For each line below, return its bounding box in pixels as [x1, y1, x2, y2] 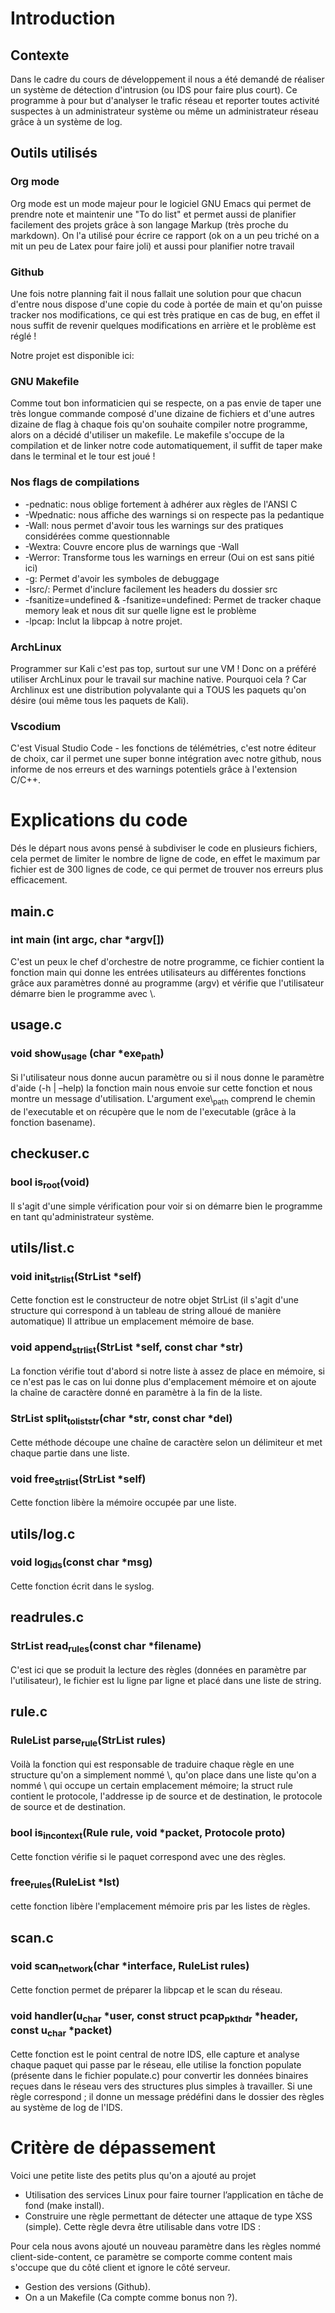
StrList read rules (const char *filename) [10, 1639, 202, 1655]
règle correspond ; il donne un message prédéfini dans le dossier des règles [10, 2090, 325, 2102]
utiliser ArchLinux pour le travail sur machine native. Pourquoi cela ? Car [10, 673, 307, 685]
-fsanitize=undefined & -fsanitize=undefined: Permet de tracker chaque [24, 593, 322, 606]
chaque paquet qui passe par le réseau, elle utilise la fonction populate [10, 2058, 302, 2071]
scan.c [10, 1929, 54, 1946]
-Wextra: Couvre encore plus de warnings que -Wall [24, 540, 240, 552]
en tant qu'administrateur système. [10, 1210, 155, 1222]
